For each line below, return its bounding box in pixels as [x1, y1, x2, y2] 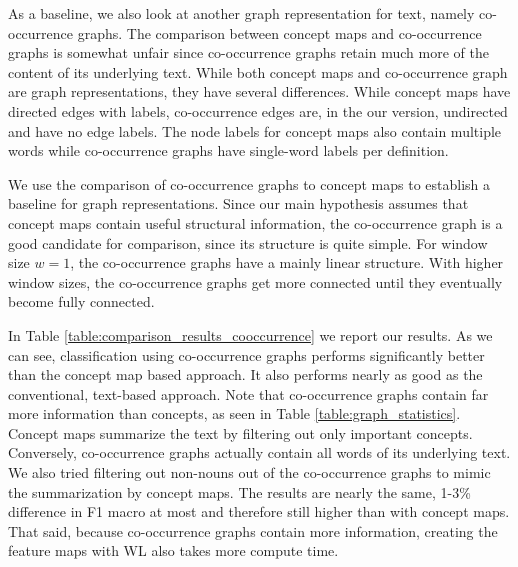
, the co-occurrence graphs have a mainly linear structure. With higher [70, 252, 504, 273]
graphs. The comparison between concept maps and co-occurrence [77, 22, 482, 43]
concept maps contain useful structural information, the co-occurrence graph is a [8, 212, 503, 233]
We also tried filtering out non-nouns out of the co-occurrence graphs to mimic [8, 462, 491, 483]
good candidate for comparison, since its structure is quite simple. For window [8, 232, 488, 253]
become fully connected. [8, 291, 155, 312]
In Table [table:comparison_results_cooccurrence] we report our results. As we [8, 324, 493, 345]
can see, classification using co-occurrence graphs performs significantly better [8, 344, 485, 365]
